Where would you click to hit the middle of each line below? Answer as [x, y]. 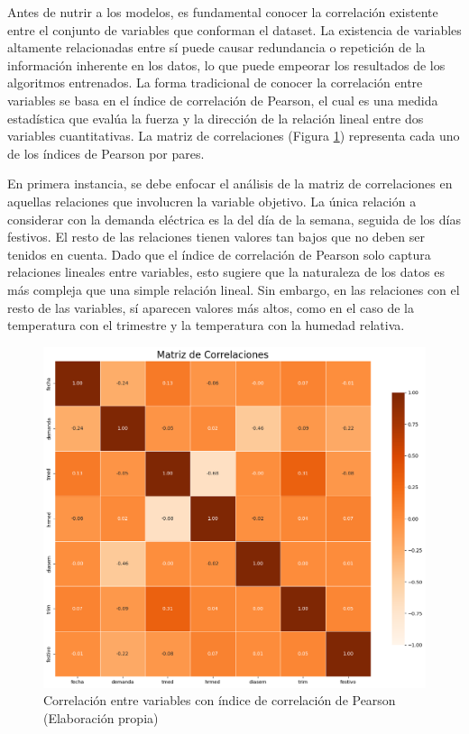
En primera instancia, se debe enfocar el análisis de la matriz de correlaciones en [230, 183]
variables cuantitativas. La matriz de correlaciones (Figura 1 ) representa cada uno [234, 136]
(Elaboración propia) [101, 717]
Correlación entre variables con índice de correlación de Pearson [220, 700]
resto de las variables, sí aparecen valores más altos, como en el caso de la [211, 307]
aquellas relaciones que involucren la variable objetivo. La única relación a [212, 201]
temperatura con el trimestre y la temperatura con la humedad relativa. [206, 325]
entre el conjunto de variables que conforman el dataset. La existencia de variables [234, 29]
